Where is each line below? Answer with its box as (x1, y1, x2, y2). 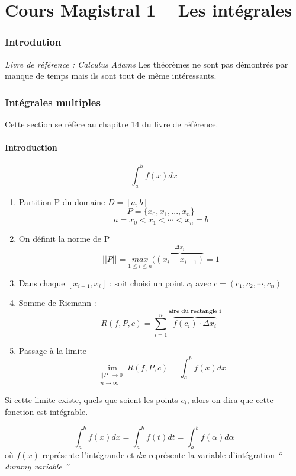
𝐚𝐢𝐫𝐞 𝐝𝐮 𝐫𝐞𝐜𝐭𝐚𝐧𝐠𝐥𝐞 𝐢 (168, 308, 221, 315)
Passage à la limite (18, 344, 87, 356)
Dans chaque (18, 276, 65, 289)
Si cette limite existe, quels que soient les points (5, 394, 178, 406)
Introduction (5, 141, 57, 154)
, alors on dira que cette (186, 394, 274, 406)
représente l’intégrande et (42, 448, 134, 461)
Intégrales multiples (5, 94, 101, 109)
